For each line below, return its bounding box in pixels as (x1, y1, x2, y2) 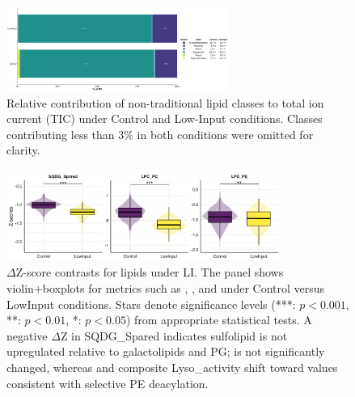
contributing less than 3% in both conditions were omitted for (6, 125, 314, 142)
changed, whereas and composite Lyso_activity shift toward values (6, 359, 338, 376)
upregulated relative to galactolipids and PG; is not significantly (6, 343, 325, 360)
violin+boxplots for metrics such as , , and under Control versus (6, 280, 325, 297)
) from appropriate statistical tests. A (125, 311, 312, 328)
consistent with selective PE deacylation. (6, 374, 209, 391)
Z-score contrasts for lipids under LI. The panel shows (15, 264, 284, 281)
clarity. (6, 141, 40, 158)
